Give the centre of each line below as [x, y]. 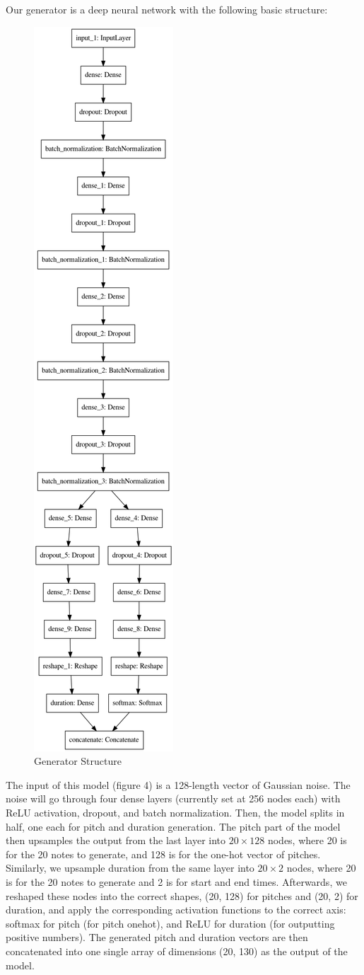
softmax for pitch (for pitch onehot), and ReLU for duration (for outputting [170, 923]
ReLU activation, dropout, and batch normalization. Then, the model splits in [175, 812]
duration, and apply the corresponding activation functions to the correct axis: [176, 910]
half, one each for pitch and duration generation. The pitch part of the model [173, 826]
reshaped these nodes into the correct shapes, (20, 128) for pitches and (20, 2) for [182, 895]
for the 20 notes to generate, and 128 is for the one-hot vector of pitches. [163, 854]
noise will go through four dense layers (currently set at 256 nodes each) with [173, 798]
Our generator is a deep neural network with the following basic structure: [167, 9]
